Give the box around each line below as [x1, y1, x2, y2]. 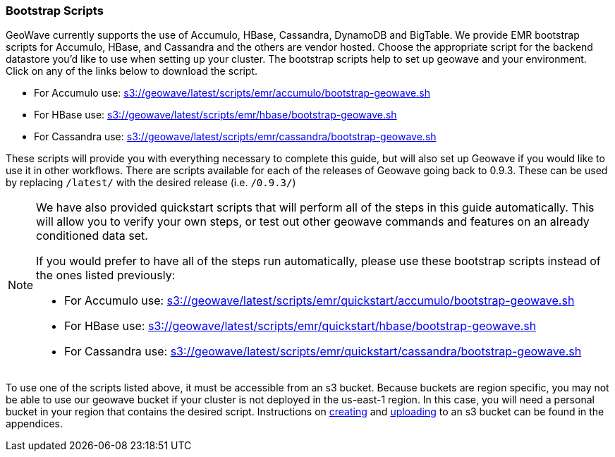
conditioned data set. [36, 228, 148, 243]
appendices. [6, 418, 63, 430]
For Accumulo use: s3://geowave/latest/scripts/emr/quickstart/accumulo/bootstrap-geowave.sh [64, 293, 575, 308]
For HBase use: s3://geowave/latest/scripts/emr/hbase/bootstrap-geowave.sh [34, 109, 397, 121]
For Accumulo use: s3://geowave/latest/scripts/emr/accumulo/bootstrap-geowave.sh [34, 87, 430, 99]
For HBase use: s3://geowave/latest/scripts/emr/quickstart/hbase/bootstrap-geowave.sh [64, 319, 537, 334]
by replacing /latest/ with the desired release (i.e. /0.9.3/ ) [6, 176, 296, 189]
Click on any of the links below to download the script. [6, 65, 257, 78]
